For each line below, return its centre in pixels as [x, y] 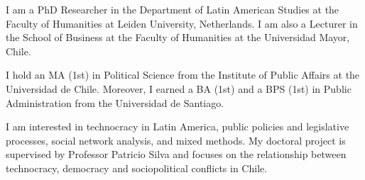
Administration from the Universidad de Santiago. [115, 102]
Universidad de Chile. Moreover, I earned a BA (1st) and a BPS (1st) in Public [179, 88]
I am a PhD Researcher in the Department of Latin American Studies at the [173, 9]
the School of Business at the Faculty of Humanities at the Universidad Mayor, [178, 37]
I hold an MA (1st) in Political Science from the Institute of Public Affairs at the [183, 75]
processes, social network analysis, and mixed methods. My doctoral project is [176, 140]
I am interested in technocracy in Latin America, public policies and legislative [178, 126]
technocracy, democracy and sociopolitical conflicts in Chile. [137, 168]
